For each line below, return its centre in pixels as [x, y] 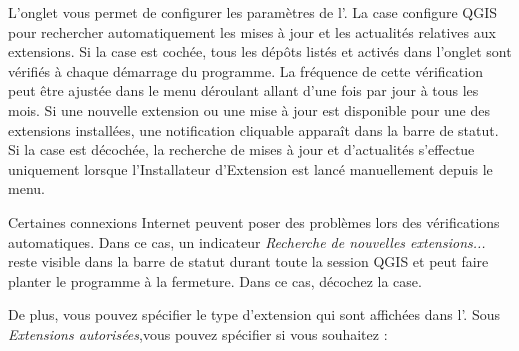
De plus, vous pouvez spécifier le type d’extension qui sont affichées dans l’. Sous [254, 314]
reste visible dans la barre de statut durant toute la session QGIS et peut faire [248, 261]
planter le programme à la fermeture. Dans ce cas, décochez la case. [215, 280]
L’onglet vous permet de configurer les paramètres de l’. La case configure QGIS [253, 12]
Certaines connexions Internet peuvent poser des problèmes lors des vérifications [254, 221]
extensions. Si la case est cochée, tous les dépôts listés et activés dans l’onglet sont [260, 51]
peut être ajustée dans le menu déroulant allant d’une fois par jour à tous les [243, 90]
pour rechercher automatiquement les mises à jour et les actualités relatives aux [252, 31]
